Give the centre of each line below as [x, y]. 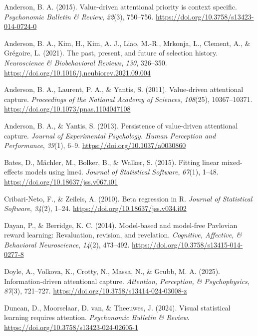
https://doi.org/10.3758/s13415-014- [187, 244]
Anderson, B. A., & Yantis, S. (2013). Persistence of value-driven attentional [121, 125]
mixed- [232, 162]
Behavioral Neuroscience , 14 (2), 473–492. [67, 244]
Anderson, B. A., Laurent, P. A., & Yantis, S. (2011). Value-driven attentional [124, 89]
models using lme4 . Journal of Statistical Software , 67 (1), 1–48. [122, 172]
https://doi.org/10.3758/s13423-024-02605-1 [71, 327]
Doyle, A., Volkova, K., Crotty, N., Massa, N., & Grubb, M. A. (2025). [112, 271]
